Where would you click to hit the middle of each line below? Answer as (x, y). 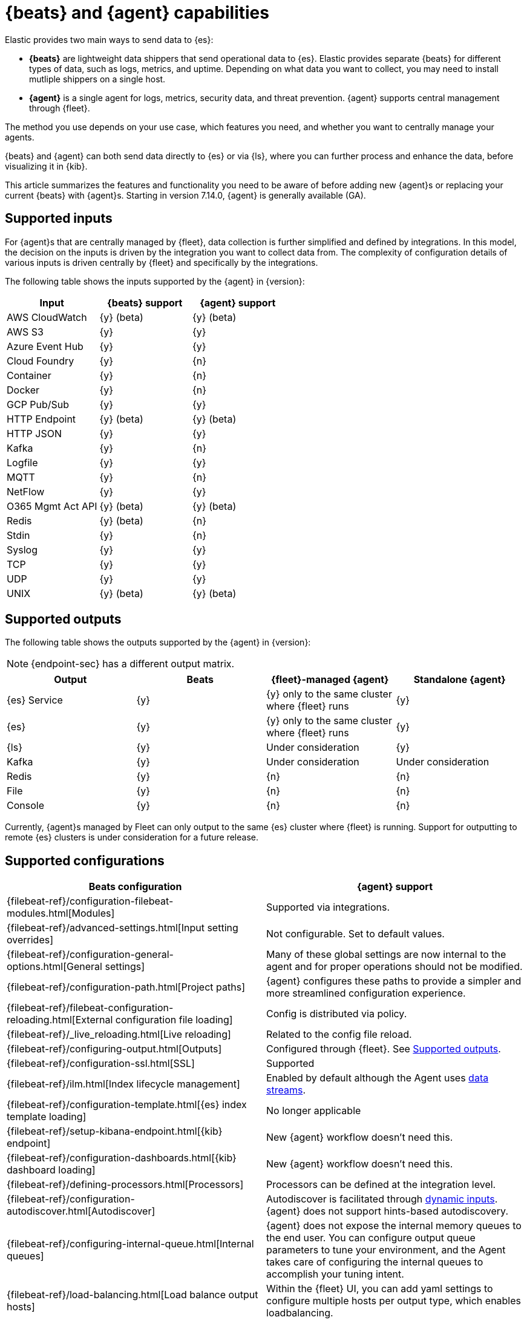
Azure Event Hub (45, 346)
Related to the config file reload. (339, 1035)
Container (29, 375)
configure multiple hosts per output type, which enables (394, 1301)
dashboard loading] (51, 1170)
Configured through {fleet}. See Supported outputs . (384, 1049)
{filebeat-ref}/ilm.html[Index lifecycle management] (123, 1084)
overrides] (30, 940)
